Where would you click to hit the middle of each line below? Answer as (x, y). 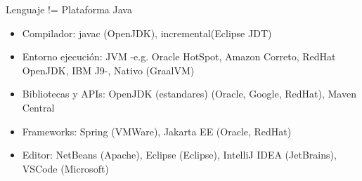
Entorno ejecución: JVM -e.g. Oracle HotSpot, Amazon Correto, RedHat (179, 56)
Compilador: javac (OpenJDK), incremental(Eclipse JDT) (147, 33)
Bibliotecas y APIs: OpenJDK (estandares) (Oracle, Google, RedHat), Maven (189, 94)
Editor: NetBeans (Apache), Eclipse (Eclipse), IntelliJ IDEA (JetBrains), (179, 155)
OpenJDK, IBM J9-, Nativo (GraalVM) (108, 70)
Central (38, 107)
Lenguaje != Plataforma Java (69, 9)
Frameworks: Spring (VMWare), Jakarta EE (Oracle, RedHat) (157, 131)
